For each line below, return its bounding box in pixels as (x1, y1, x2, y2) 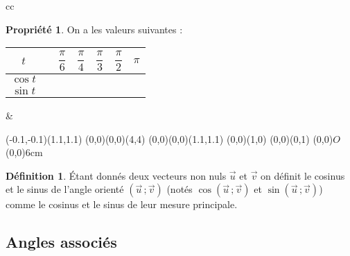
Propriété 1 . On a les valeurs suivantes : (6, 22, 183, 36)
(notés (166, 182, 193, 196)
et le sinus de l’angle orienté (6, 182, 124, 196)
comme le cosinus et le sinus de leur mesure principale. (6, 197, 238, 212)
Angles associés (6, 231, 117, 253)
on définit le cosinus (261, 168, 345, 182)
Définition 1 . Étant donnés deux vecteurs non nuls (6, 168, 227, 182)
